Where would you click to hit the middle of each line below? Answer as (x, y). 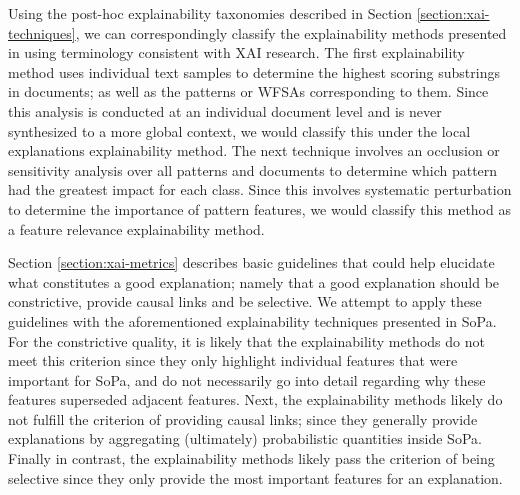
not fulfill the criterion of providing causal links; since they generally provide (243, 418)
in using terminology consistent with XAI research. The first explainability (236, 52)
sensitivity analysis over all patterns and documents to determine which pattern (253, 169)
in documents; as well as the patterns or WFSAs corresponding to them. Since (248, 91)
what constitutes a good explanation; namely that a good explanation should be (254, 281)
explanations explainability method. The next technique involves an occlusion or (254, 150)
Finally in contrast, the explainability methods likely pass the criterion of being (251, 458)
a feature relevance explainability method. (136, 228)
